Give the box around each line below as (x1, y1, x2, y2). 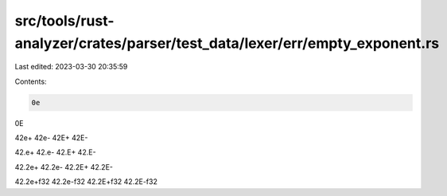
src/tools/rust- (14, 12, 115, 29)
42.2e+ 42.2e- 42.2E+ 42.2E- (14, 162, 113, 171)
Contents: (14, 76, 47, 86)
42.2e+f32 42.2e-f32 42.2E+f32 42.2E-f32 (14, 177, 158, 186)
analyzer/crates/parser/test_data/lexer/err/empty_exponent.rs (14, 34, 440, 52)
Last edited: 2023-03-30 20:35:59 (14, 62, 128, 72)
